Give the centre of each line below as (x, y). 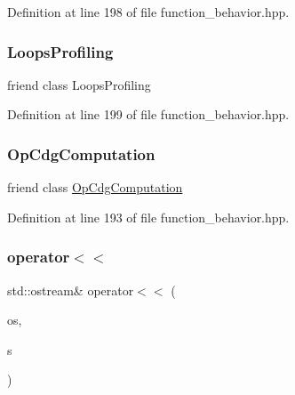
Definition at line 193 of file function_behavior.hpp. (148, 217)
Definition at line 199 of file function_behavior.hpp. (148, 114)
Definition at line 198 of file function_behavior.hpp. (148, 12)
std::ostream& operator (71, 290)
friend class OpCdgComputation (95, 187)
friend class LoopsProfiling (79, 84)
